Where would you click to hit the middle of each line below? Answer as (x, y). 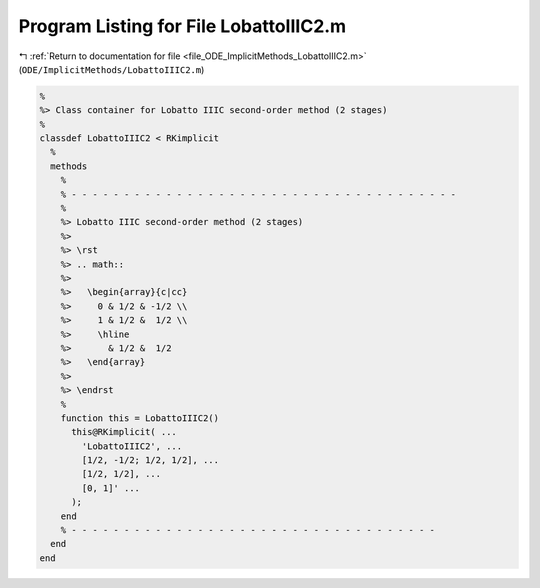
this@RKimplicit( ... (124, 432)
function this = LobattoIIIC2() (140, 418)
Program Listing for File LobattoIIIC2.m (182, 26)
